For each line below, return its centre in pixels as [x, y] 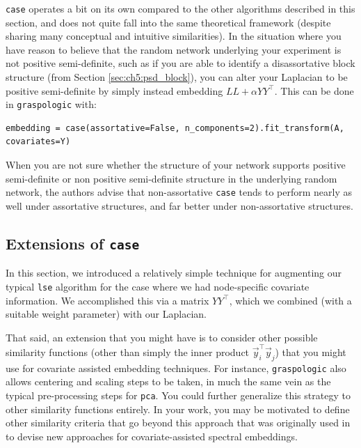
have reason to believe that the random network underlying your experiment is [174, 49]
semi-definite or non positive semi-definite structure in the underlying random [171, 178]
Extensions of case [73, 243]
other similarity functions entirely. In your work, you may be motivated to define [178, 409]
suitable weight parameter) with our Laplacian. [106, 314]
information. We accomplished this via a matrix [107, 300]
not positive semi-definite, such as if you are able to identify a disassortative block [180, 63]
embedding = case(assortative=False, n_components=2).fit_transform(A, [175, 128]
